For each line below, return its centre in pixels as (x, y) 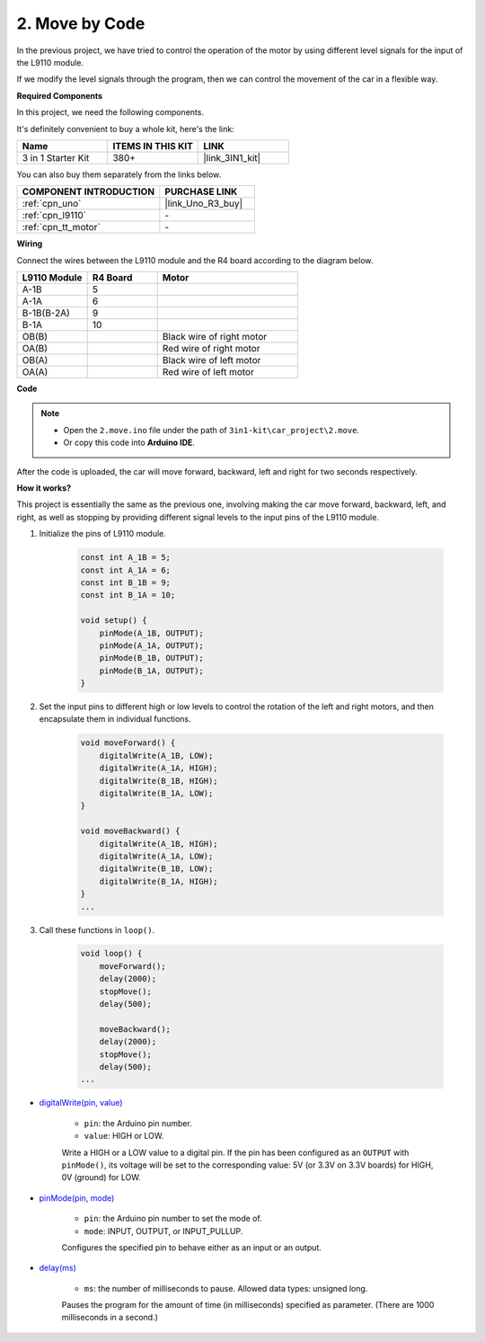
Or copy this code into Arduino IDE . (129, 443)
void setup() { (114, 621)
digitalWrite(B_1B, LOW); (156, 869)
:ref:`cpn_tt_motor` (61, 227)
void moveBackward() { (130, 831)
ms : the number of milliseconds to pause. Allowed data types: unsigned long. (226, 1288)
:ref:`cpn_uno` (52, 204)
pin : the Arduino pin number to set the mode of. (173, 1219)
